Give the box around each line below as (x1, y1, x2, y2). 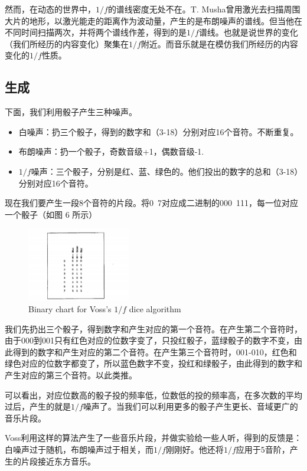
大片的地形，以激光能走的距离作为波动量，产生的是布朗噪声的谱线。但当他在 (5, 14, 302, 27)
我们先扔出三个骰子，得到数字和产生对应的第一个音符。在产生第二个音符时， (5, 322, 302, 335)
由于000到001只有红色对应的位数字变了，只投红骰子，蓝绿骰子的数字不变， (5, 334, 294, 346)
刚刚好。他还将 (165, 443, 224, 455)
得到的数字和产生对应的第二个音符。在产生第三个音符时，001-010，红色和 (12, 345, 297, 358)
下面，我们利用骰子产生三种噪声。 (5, 106, 137, 118)
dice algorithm (129, 302, 181, 315)
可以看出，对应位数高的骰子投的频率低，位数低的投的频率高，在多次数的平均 (5, 388, 302, 401)
